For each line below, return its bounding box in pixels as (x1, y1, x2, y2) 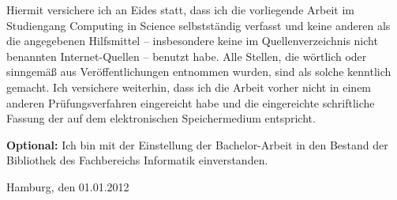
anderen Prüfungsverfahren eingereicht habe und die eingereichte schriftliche (6, 94, 375, 111)
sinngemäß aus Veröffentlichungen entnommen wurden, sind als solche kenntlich (6, 63, 391, 80)
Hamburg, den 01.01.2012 (6, 178, 129, 194)
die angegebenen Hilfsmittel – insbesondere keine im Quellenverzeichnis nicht (6, 32, 378, 49)
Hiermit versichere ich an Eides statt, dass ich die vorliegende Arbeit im (6, 2, 354, 17)
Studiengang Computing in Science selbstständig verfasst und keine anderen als (6, 17, 391, 33)
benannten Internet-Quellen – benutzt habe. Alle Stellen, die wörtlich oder (6, 47, 367, 64)
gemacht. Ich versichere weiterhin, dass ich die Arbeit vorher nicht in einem (6, 78, 372, 95)
